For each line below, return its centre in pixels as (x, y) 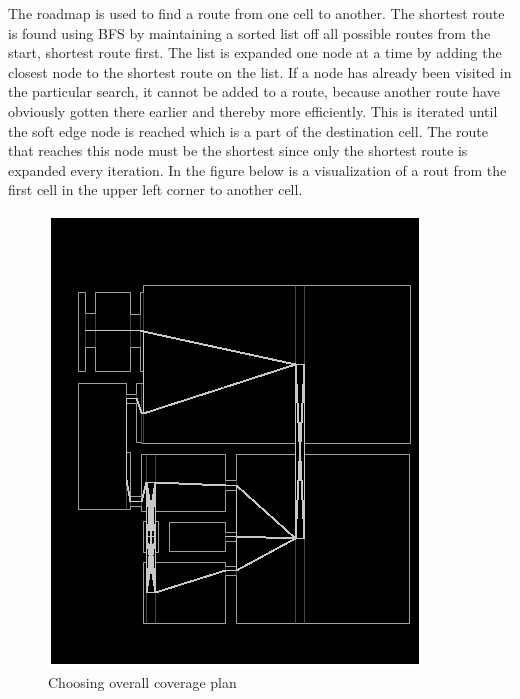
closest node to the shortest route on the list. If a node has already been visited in (260, 71)
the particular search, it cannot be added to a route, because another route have (254, 91)
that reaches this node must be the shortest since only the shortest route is (238, 150)
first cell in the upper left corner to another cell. (155, 189)
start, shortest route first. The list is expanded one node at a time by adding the (255, 52)
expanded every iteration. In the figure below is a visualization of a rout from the (257, 169)
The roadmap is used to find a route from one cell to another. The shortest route (256, 13)
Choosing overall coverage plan (142, 681)
